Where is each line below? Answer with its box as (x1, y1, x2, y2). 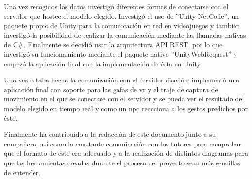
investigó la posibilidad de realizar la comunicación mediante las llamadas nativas (4, 30, 246, 40)
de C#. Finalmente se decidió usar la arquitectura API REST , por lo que (4, 39, 223, 49)
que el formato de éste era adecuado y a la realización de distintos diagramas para (4, 148, 248, 158)
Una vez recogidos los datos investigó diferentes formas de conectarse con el (4, 1, 229, 11)
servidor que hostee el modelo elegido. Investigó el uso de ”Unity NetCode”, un (4, 11, 239, 21)
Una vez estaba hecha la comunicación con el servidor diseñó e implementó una (4, 75, 240, 85)
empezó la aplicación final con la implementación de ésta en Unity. (4, 58, 202, 68)
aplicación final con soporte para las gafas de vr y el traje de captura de (4, 84, 218, 94)
